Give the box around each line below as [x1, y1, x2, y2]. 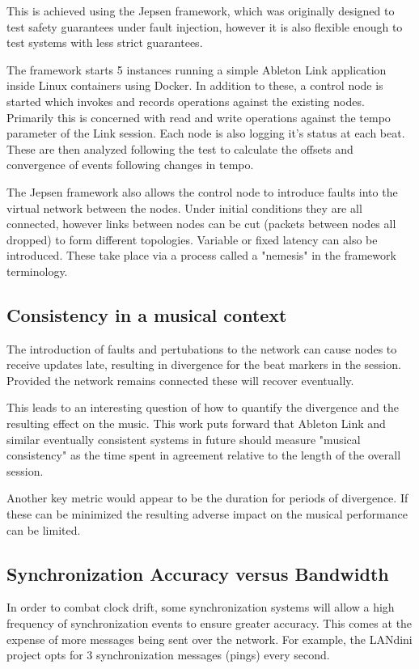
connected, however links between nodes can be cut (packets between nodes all [6, 215, 396, 232]
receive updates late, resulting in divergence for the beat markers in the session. [6, 356, 401, 373]
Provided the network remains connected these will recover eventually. [6, 371, 354, 388]
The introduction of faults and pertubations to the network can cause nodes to [6, 340, 397, 357]
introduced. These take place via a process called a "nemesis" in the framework [6, 247, 396, 264]
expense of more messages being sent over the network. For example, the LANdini [6, 630, 413, 647]
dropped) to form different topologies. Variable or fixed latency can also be [6, 231, 378, 248]
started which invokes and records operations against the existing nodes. [6, 92, 365, 109]
